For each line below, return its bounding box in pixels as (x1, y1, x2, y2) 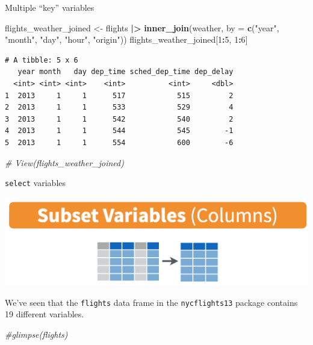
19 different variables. (5, 308, 84, 320)
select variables (5, 176, 66, 189)
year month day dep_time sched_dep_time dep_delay (17, 67, 234, 76)
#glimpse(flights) (5, 328, 68, 340)
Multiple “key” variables (5, 1, 95, 13)
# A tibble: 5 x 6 (5, 55, 78, 64)
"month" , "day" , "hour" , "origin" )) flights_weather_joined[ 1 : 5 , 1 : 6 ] (5, 33, 248, 46)
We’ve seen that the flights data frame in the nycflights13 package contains (5, 296, 298, 308)
